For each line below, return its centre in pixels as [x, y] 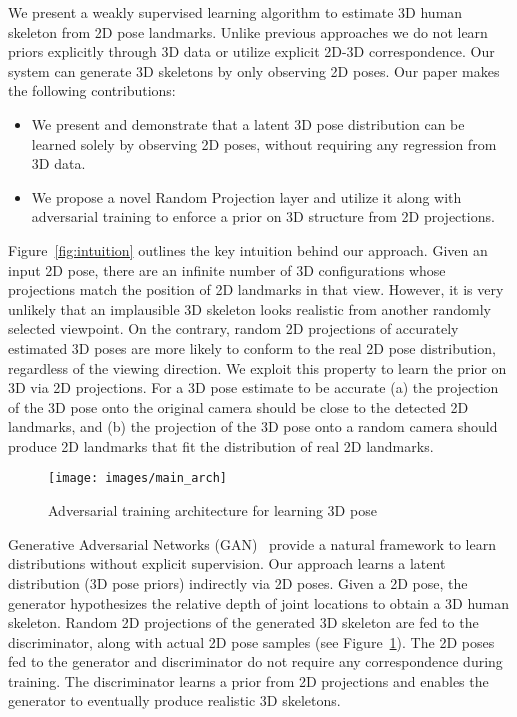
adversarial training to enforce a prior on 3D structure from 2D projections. [263, 216]
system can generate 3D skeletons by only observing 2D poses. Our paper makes [254, 70]
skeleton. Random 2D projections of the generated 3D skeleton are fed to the [243, 622]
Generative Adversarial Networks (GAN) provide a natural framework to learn [252, 543]
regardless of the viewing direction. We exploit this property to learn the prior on [257, 367]
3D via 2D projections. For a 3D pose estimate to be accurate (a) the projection [253, 387]
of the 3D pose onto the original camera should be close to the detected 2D [238, 406]
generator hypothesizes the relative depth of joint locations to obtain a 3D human [259, 602]
